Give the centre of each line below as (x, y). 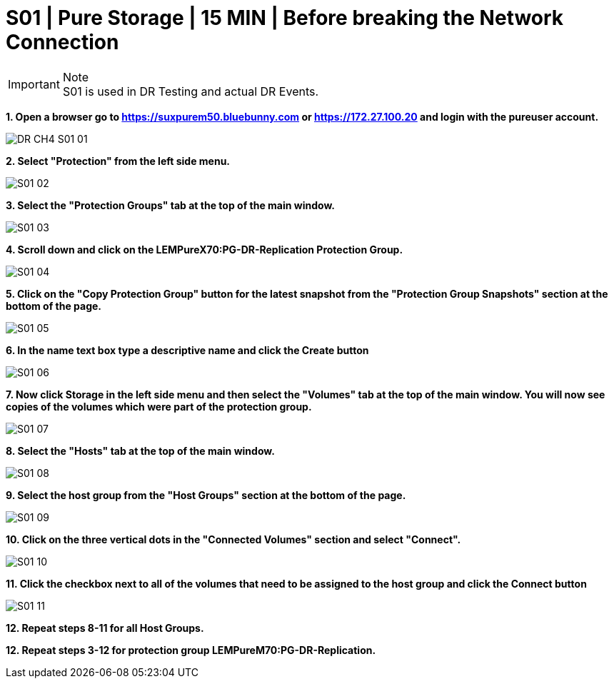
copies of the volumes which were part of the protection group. (159, 406)
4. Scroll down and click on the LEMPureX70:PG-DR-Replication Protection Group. (205, 249)
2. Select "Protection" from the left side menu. (118, 161)
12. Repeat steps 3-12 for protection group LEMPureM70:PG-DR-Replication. (191, 650)
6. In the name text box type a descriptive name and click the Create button (187, 350)
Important (34, 84)
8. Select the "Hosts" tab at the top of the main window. (140, 451)
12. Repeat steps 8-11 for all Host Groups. (105, 628)
